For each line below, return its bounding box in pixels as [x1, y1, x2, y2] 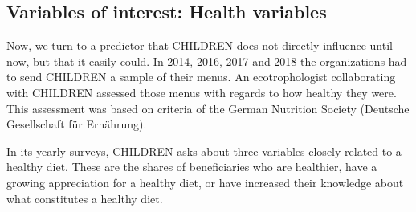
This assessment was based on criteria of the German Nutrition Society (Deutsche [6, 100, 410, 116]
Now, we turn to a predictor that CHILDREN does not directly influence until [6, 37, 393, 54]
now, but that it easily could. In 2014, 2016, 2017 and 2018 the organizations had [6, 52, 407, 69]
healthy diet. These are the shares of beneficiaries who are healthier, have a [6, 158, 377, 175]
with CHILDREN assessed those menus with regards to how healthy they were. [6, 84, 397, 100]
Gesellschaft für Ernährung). [6, 116, 147, 132]
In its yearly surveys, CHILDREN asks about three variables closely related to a [6, 142, 402, 159]
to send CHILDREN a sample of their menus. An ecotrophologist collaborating [6, 68, 396, 85]
